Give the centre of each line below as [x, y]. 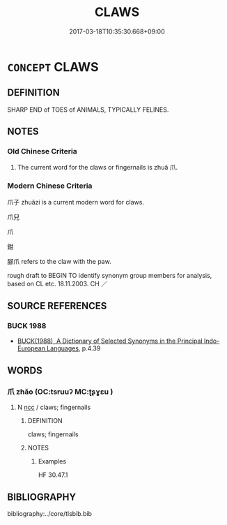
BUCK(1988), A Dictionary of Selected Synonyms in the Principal [110, 341]
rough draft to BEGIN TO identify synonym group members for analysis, [110, 275]
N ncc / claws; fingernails [54, 407]
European [31, 348]
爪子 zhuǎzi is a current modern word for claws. [76, 202]
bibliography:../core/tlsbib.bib [50, 513]
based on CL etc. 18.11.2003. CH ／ [57, 283]
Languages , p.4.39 [73, 348]
